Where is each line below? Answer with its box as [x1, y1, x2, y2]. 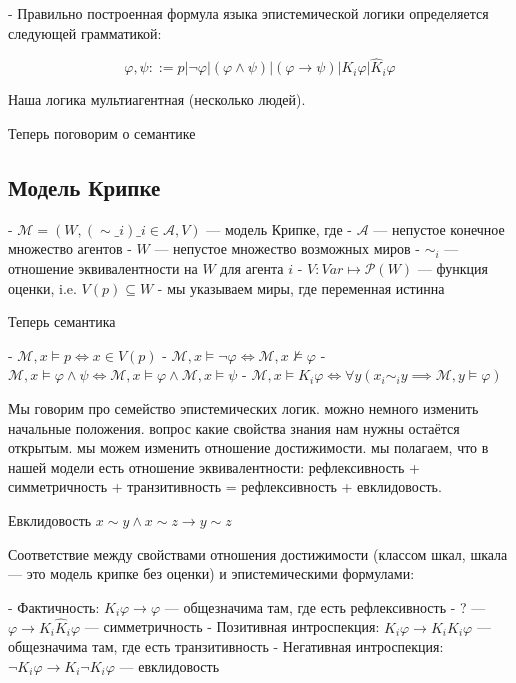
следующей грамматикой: [8, 22, 162, 43]
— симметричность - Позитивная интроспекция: [84, 616, 380, 637]
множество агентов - [8, 238, 132, 259]
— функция [417, 257, 488, 278]
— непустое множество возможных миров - [154, 238, 420, 259]
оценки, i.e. [8, 277, 77, 298]
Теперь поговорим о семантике [8, 123, 196, 143]
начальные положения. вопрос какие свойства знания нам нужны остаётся [8, 417, 460, 438]
